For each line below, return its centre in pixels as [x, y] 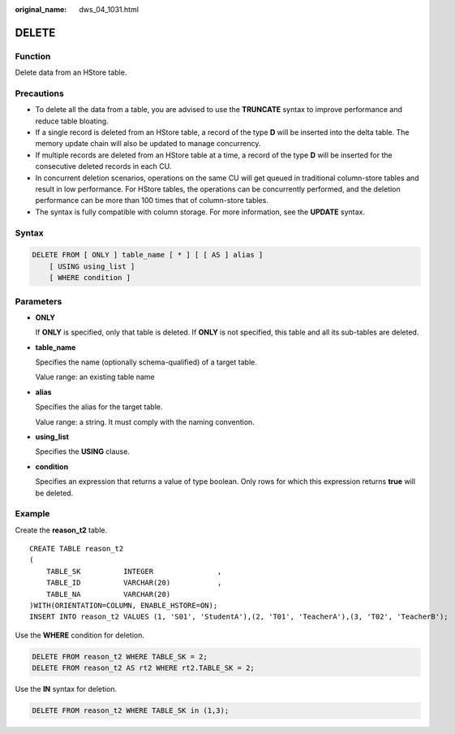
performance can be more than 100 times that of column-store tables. [152, 201]
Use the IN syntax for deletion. [66, 689]
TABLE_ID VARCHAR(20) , [134, 583]
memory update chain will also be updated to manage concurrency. [148, 144]
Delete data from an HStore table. [71, 72]
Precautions [39, 93]
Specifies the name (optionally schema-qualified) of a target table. [146, 362]
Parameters [39, 301]
